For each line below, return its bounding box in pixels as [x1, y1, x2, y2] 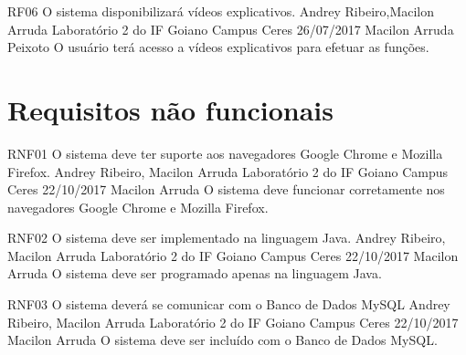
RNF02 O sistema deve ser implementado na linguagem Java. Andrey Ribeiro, [7, 228, 446, 247]
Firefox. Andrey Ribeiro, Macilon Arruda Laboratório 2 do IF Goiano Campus [7, 162, 449, 181]
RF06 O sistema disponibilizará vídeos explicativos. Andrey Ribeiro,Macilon [7, 2, 435, 20]
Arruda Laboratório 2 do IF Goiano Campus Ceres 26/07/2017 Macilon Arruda [7, 19, 454, 38]
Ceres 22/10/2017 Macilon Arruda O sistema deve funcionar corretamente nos [7, 180, 445, 199]
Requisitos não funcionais [7, 90, 334, 128]
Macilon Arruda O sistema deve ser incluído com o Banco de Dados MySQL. [7, 330, 438, 350]
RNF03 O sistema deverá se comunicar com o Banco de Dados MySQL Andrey [7, 295, 450, 314]
